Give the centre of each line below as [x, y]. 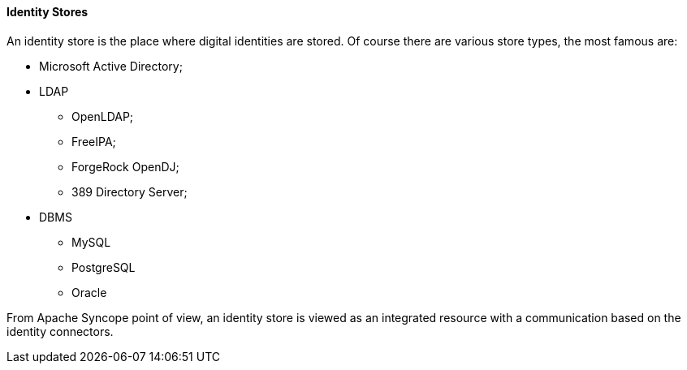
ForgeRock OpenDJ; [125, 166]
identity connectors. [60, 331]
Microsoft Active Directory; [111, 66]
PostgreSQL [104, 267]
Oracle [89, 292]
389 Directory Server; [130, 191]
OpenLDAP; [103, 116]
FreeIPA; [94, 141]
